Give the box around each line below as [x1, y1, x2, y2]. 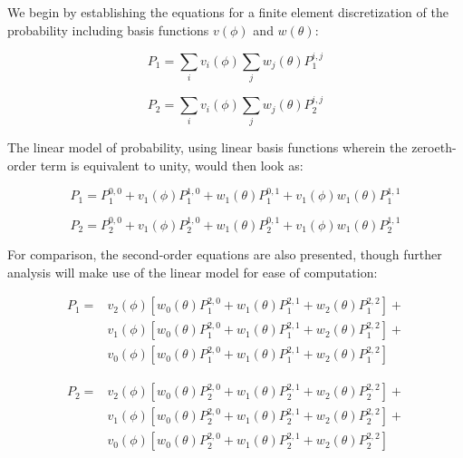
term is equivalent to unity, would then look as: [40, 156, 304, 175]
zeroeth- [411, 138, 457, 157]
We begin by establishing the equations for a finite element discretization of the [7, 3, 449, 21]
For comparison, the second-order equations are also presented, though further [7, 245, 442, 264]
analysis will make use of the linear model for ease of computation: [7, 262, 378, 281]
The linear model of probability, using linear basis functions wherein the [7, 138, 408, 157]
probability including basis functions [7, 20, 209, 39]
